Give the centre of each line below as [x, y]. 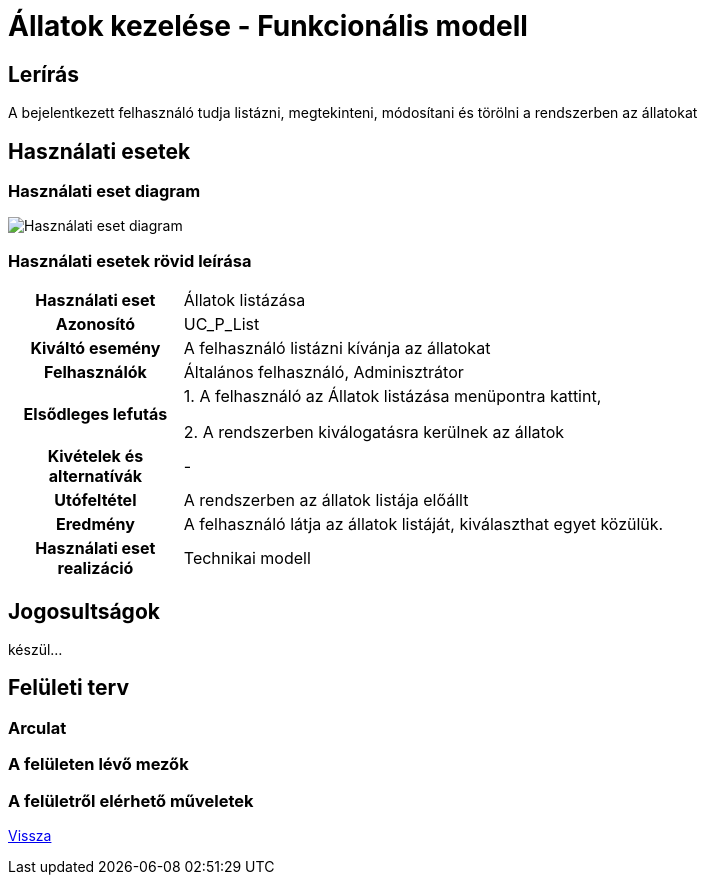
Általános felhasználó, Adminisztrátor [323, 372]
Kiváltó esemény [95, 348]
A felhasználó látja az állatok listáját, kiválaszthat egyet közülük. [423, 524]
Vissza [30, 835]
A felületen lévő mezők [98, 764]
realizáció [95, 568]
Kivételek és [95, 456]
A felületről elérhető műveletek [131, 800]
